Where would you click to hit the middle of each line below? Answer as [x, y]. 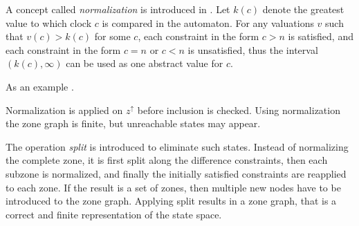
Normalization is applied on [64, 110]
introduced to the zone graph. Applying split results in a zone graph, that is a [171, 201]
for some [112, 36]
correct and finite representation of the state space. [114, 214]
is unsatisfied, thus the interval [253, 49]
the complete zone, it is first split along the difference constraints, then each [167, 160]
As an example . [40, 86]
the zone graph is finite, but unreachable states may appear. [133, 123]
